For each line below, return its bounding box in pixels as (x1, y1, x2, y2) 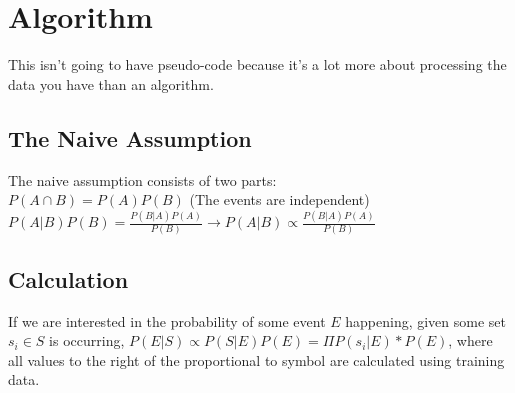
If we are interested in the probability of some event (8, 310, 326, 331)
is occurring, (49, 330, 125, 351)
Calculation (8, 263, 129, 294)
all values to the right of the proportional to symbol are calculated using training (8, 349, 505, 370)
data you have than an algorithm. (8, 73, 214, 94)
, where (448, 330, 493, 351)
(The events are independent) (189, 189, 370, 210)
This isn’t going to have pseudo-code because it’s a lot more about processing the (8, 54, 507, 75)
